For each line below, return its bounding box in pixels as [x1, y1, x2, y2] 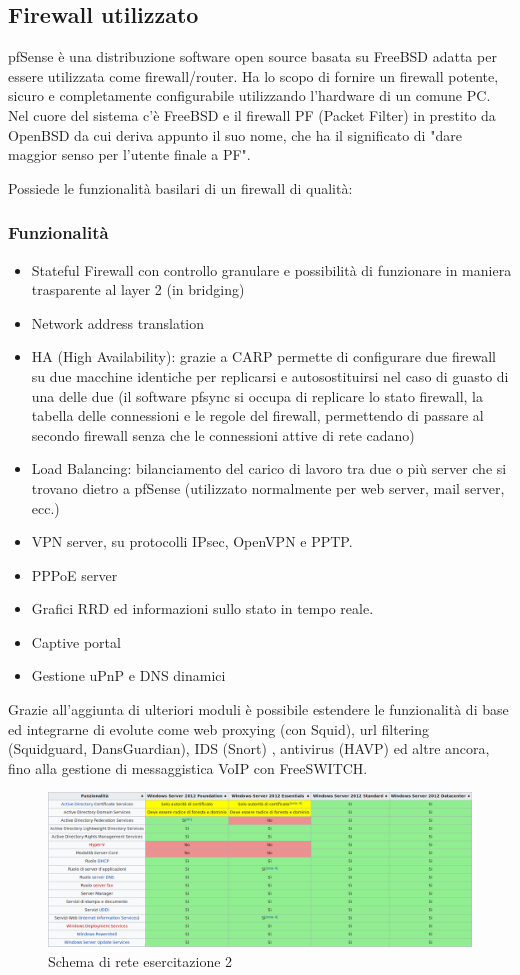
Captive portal [31, 631, 121, 652]
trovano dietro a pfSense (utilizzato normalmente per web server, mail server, [31, 477, 505, 498]
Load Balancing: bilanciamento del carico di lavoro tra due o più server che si [31, 458, 507, 479]
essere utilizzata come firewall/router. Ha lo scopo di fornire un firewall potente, [8, 65, 499, 86]
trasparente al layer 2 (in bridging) [31, 279, 245, 300]
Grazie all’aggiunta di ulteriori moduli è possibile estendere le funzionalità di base [8, 699, 509, 720]
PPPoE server [31, 564, 118, 585]
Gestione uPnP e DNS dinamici [31, 665, 226, 686]
